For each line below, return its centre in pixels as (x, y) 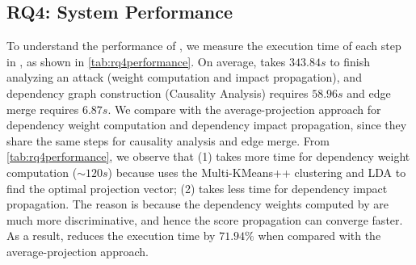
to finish (350, 61)
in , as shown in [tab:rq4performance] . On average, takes (146, 61)
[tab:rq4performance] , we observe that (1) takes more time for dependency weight (208, 156)
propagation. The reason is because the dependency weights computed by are (197, 204)
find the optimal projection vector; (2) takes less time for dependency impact (197, 188)
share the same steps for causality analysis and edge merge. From (168, 140)
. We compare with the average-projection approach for (244, 109)
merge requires (43, 109)
